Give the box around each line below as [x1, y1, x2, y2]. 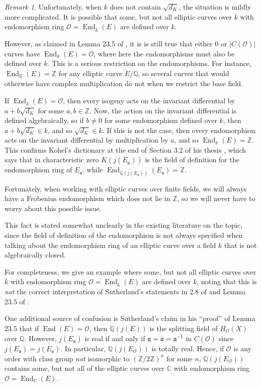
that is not [224, 239, 257, 250]
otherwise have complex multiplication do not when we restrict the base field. [5, 78, 243, 89]
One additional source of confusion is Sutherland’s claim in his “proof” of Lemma [5, 313, 255, 324]
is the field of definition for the [145, 154, 239, 165]
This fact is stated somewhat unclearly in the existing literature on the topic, [5, 220, 242, 230]
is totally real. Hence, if [151, 343, 224, 353]
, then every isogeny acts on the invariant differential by [63, 95, 235, 105]
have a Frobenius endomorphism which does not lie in [5, 193, 170, 204]
